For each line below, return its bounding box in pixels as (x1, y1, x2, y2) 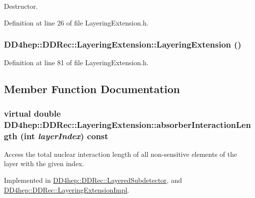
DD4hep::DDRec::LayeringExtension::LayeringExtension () (4, 38, 241, 50)
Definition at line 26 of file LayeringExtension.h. (4, 17, 149, 27)
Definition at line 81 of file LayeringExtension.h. (4, 57, 149, 68)
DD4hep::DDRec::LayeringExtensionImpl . (4, 184, 129, 195)
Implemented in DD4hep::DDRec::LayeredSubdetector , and (4, 175, 182, 185)
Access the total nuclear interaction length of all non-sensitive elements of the (4, 148, 237, 159)
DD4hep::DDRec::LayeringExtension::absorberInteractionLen (4, 118, 251, 130)
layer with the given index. (4, 158, 84, 169)
